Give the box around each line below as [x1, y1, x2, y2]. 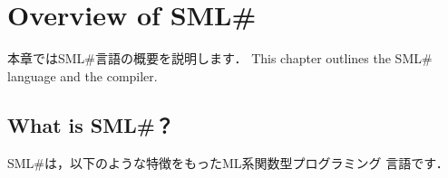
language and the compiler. [7, 66, 158, 85]
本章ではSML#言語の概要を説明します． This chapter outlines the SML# [7, 49, 433, 68]
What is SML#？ [7, 110, 174, 138]
